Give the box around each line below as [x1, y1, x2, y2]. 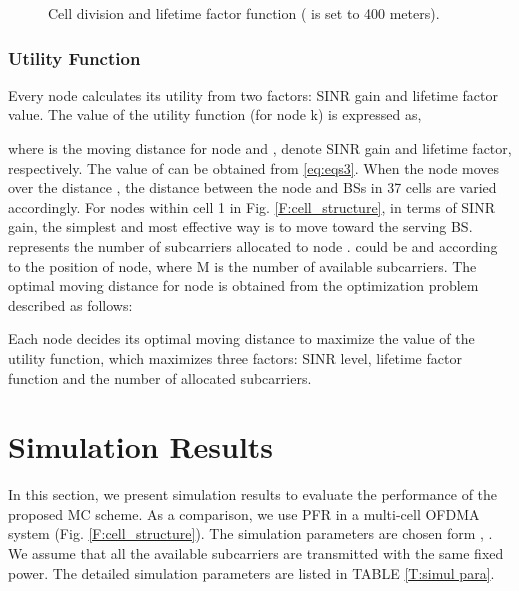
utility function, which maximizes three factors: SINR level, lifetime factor [8, 347, 462, 368]
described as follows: [8, 294, 133, 315]
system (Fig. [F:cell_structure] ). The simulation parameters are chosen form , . [8, 523, 493, 544]
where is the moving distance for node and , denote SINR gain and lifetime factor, [8, 138, 512, 158]
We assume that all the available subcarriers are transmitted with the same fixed [8, 543, 504, 564]
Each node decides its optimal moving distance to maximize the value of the [8, 328, 475, 349]
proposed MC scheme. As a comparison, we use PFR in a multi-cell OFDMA [8, 503, 480, 524]
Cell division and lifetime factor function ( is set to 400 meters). [48, 3, 440, 23]
